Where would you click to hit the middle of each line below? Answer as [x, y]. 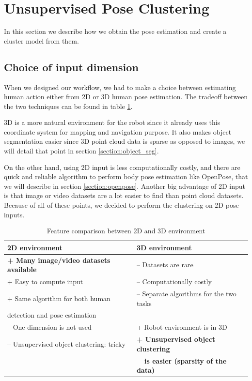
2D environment [35, 247]
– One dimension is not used [49, 327]
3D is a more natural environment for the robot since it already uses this [112, 122]
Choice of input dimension [71, 67]
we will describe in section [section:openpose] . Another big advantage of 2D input [125, 186]
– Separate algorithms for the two [186, 293]
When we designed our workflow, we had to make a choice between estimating [120, 87]
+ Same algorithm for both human [59, 298]
